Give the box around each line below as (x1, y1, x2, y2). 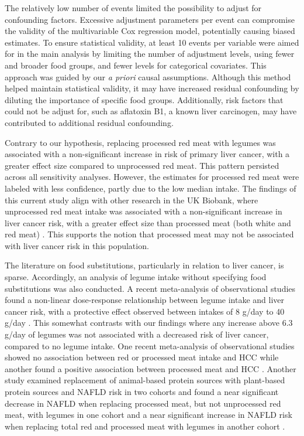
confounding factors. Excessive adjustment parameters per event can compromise (5, 13, 295, 25)
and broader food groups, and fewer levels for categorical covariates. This (5, 59, 267, 71)
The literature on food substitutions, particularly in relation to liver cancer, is (5, 259, 284, 271)
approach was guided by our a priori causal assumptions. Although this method (5, 70, 291, 83)
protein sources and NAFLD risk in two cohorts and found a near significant (5, 386, 279, 397)
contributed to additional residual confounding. (5, 116, 174, 128)
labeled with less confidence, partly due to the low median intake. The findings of (5, 182, 296, 194)
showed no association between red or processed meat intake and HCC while (5, 351, 279, 363)
